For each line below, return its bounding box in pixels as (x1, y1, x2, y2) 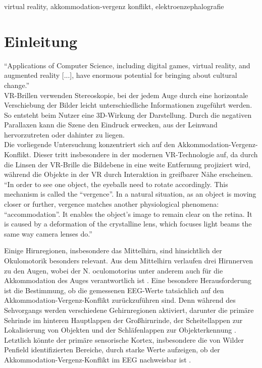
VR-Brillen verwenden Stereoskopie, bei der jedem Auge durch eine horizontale (4, 89, 248, 100)
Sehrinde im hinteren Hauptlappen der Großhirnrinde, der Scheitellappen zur (4, 314, 243, 325)
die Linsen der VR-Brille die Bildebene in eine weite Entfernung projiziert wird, (4, 159, 251, 169)
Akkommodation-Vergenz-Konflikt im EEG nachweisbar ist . (4, 354, 191, 364)
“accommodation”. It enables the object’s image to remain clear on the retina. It (4, 208, 252, 219)
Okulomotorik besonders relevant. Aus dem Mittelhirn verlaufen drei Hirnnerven (4, 255, 253, 265)
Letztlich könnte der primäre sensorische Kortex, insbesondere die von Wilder (4, 334, 244, 345)
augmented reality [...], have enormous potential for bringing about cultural (4, 70, 237, 80)
